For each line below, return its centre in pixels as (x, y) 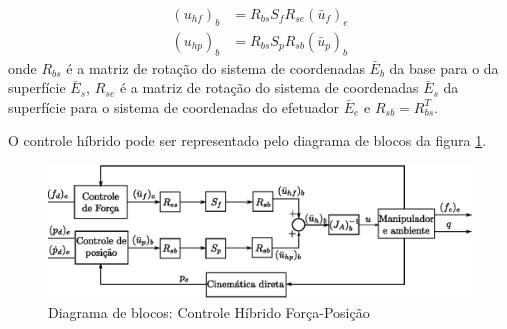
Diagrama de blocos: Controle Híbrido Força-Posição (209, 311)
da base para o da (444, 67)
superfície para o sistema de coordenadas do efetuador (174, 106)
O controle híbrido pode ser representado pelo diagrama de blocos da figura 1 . (247, 140)
